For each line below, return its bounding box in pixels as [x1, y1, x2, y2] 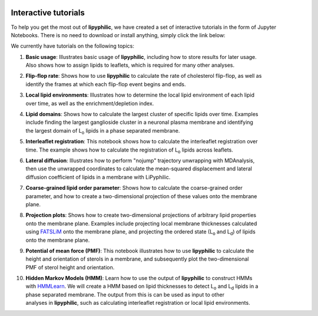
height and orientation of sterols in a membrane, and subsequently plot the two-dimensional [25, 255, 249, 262]
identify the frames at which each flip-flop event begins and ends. [25, 80, 186, 88]
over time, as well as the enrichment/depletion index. [25, 100, 154, 107]
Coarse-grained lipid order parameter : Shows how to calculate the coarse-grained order [25, 185, 243, 192]
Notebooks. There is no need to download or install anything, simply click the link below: [11, 31, 226, 38]
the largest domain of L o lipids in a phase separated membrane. [25, 127, 180, 136]
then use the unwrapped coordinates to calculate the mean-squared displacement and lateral [25, 165, 253, 172]
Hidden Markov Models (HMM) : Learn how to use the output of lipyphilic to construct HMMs [25, 275, 253, 282]
